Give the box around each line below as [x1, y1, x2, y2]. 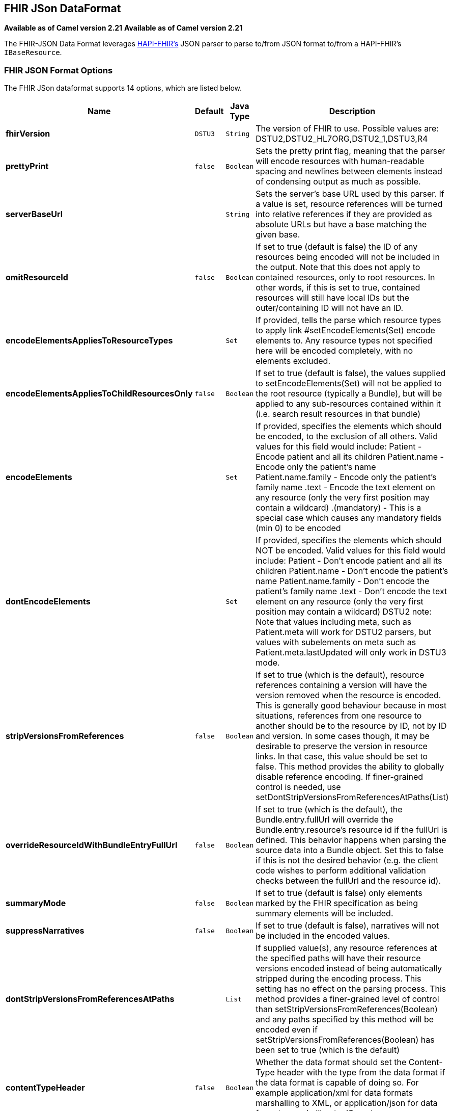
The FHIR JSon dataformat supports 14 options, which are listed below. [4, 84, 242, 93]
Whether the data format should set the [256, 1057, 407, 1068]
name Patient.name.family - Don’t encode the [256, 576, 430, 587]
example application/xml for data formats [256, 1088, 413, 1098]
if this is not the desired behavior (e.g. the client [256, 855, 439, 866]
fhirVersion [6, 128, 50, 139]
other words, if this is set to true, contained [256, 282, 420, 293]
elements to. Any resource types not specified [256, 335, 433, 346]
